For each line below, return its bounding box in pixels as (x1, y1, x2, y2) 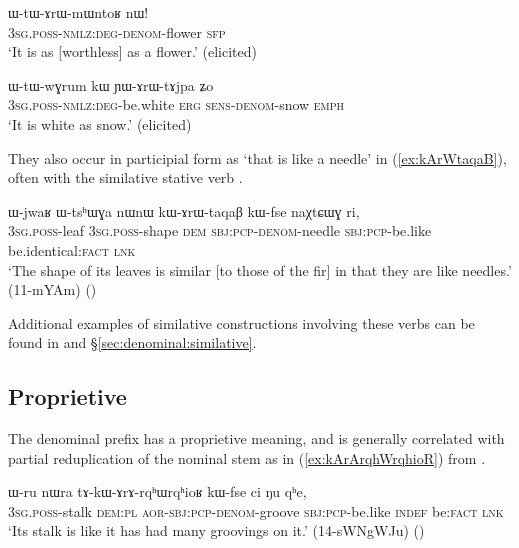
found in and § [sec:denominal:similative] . (8, 332, 257, 353)
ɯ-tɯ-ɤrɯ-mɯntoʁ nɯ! (8, 2, 149, 22)
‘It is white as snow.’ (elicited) (8, 113, 192, 134)
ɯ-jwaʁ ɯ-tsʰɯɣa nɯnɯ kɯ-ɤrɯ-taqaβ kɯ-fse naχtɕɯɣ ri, (8, 200, 360, 221)
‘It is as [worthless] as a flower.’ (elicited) (8, 41, 257, 62)
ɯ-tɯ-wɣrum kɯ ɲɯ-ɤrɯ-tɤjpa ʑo (8, 74, 214, 95)
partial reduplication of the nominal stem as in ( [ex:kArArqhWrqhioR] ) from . (8, 447, 486, 468)
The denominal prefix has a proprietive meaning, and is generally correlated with (8, 428, 505, 449)
